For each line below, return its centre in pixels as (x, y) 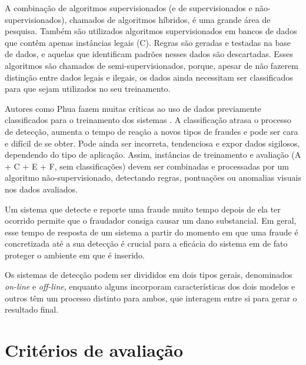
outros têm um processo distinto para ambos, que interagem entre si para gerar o (151, 298)
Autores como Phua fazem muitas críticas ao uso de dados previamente (133, 108)
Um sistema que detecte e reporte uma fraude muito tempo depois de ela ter (143, 209)
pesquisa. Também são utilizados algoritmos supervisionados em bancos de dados (151, 31)
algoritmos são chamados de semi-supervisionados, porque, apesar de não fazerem (152, 65)
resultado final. (32, 309)
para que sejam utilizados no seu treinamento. (88, 89)
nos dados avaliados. (41, 189)
